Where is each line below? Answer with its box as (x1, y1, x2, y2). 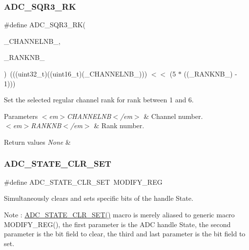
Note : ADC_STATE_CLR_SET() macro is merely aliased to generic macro (4, 209, 235, 219)
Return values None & (4, 136, 71, 147)
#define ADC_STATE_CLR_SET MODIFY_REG (4, 176, 163, 187)
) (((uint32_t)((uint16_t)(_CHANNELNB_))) (4, 69, 147, 78)
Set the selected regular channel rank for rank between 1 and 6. (4, 95, 194, 105)
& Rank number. (94, 120, 145, 131)
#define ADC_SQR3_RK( (4, 19, 86, 30)
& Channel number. (144, 111, 203, 121)
